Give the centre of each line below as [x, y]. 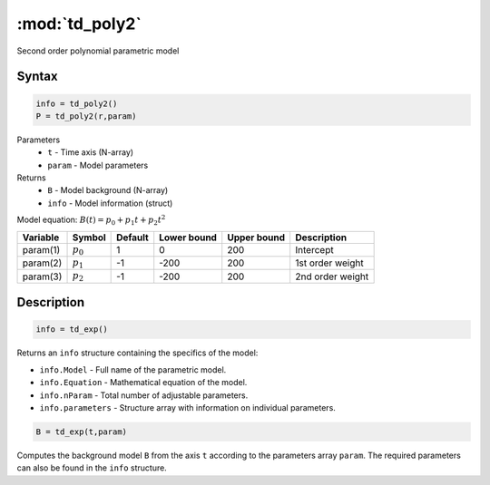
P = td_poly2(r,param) [86, 116]
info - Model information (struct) [110, 203]
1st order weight [329, 263]
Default [132, 238]
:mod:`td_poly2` [79, 24]
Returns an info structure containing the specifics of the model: [137, 353]
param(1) [41, 249]
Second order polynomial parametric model [98, 51]
